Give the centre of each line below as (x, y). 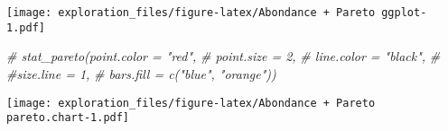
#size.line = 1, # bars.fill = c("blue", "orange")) (141, 73)
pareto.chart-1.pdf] (68, 118)
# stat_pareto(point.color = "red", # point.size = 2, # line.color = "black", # (224, 56)
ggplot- (404, 13)
